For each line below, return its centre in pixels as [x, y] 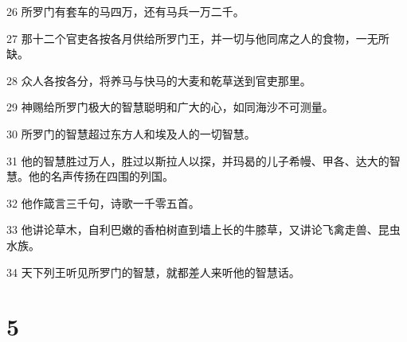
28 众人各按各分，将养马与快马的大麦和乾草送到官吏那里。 [159, 80]
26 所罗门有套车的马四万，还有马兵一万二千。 [125, 11]
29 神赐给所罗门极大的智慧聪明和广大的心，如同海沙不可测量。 [170, 107]
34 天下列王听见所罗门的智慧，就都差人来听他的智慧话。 [153, 272]
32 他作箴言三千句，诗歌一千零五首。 [103, 202]
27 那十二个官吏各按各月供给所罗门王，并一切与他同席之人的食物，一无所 [198, 38]
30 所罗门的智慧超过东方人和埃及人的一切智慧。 [131, 133]
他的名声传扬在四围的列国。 [101, 176]
